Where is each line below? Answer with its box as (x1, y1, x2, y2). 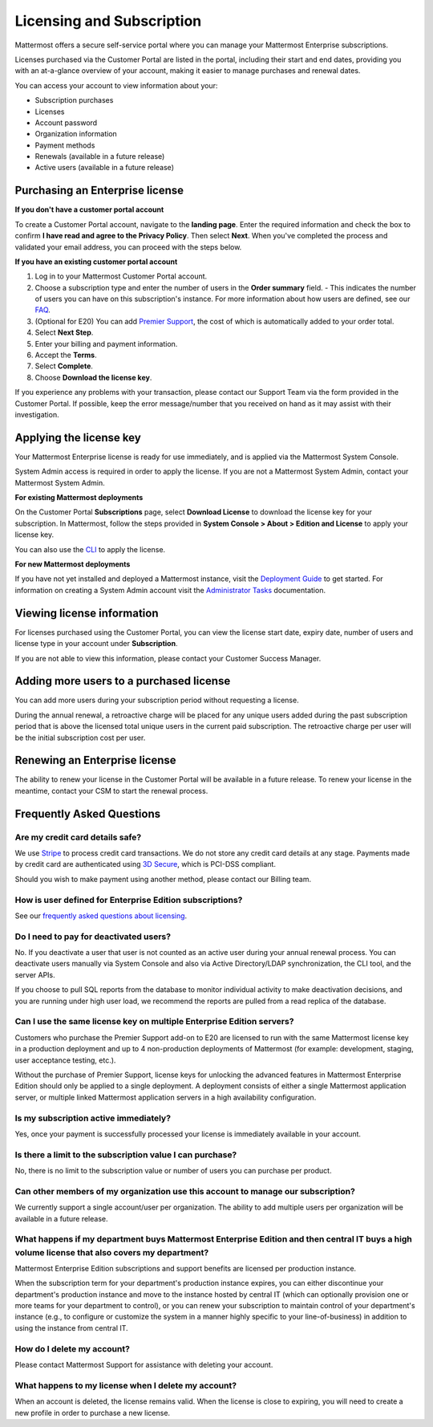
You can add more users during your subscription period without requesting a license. (14, 695, 300, 705)
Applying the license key (14, 430, 142, 445)
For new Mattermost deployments (14, 559, 131, 569)
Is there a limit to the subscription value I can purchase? (14, 1149, 237, 1160)
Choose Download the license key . (34, 372, 152, 382)
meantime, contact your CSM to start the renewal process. (14, 786, 208, 795)
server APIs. (14, 970, 55, 979)
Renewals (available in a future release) (34, 152, 165, 161)
